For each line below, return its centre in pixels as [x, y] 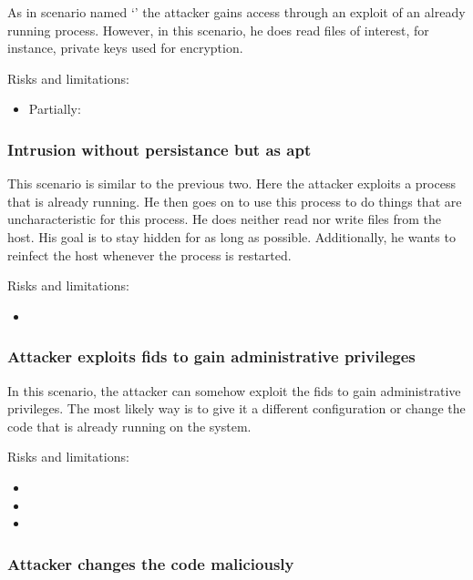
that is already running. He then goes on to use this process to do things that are [235, 201]
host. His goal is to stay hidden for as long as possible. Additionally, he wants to [231, 236]
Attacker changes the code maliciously [151, 563]
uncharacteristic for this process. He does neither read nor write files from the [225, 219]
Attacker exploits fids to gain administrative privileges [211, 356]
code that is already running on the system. [129, 426]
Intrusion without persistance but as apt [159, 149]
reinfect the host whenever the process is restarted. [149, 254]
